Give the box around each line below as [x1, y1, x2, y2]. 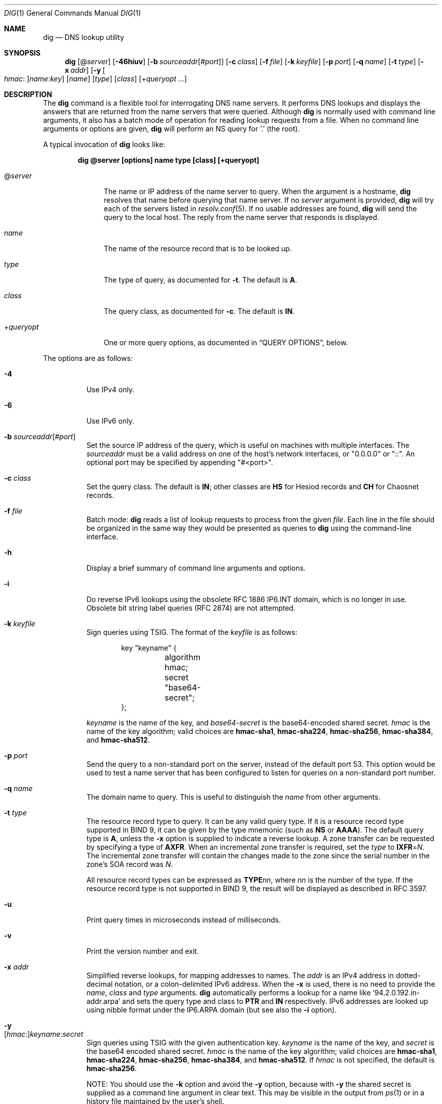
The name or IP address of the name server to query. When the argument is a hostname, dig [103, 187, 411, 196]
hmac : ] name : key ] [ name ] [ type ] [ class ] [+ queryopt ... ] [4, 74, 187, 83]
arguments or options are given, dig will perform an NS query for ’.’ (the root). [43, 124, 300, 133]
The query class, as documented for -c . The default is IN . [103, 307, 295, 315]
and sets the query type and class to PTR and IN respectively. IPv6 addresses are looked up [122, 997, 428, 1005]
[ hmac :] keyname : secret [4, 1030, 83, 1038]
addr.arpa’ [86, 997, 121, 1005]
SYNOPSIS [4, 49, 41, 57]
